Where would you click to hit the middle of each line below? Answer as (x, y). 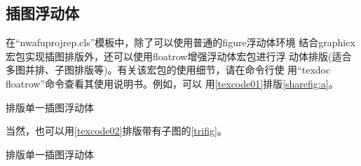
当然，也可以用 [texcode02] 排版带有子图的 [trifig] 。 (116, 131)
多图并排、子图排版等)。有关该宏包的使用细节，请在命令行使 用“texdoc (168, 70)
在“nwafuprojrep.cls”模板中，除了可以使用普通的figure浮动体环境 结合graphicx (180, 42)
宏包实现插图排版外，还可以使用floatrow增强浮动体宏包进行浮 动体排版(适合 (179, 56)
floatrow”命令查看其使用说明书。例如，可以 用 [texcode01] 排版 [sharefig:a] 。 (172, 83)
